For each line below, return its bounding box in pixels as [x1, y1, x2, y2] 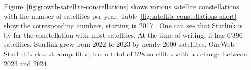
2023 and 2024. [4, 58, 49, 68]
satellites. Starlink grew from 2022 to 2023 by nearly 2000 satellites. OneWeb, [4, 39, 236, 49]
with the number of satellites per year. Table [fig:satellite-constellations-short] [4, 11, 237, 21]
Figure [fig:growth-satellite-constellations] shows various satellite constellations [4, 1, 239, 11]
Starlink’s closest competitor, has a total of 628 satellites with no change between [4, 48, 247, 58]
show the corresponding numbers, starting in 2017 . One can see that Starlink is [4, 20, 243, 30]
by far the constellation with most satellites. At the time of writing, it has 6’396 [4, 29, 243, 40]
